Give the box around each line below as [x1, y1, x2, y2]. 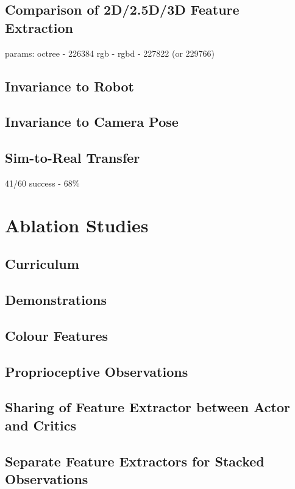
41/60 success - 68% [5, 176, 80, 189]
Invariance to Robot [5, 76, 134, 95]
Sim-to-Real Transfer [5, 148, 140, 167]
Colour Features [5, 326, 108, 344]
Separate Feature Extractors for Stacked [5, 451, 265, 470]
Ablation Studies [5, 212, 149, 237]
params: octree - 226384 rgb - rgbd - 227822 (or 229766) [5, 46, 215, 59]
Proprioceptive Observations [5, 362, 188, 380]
